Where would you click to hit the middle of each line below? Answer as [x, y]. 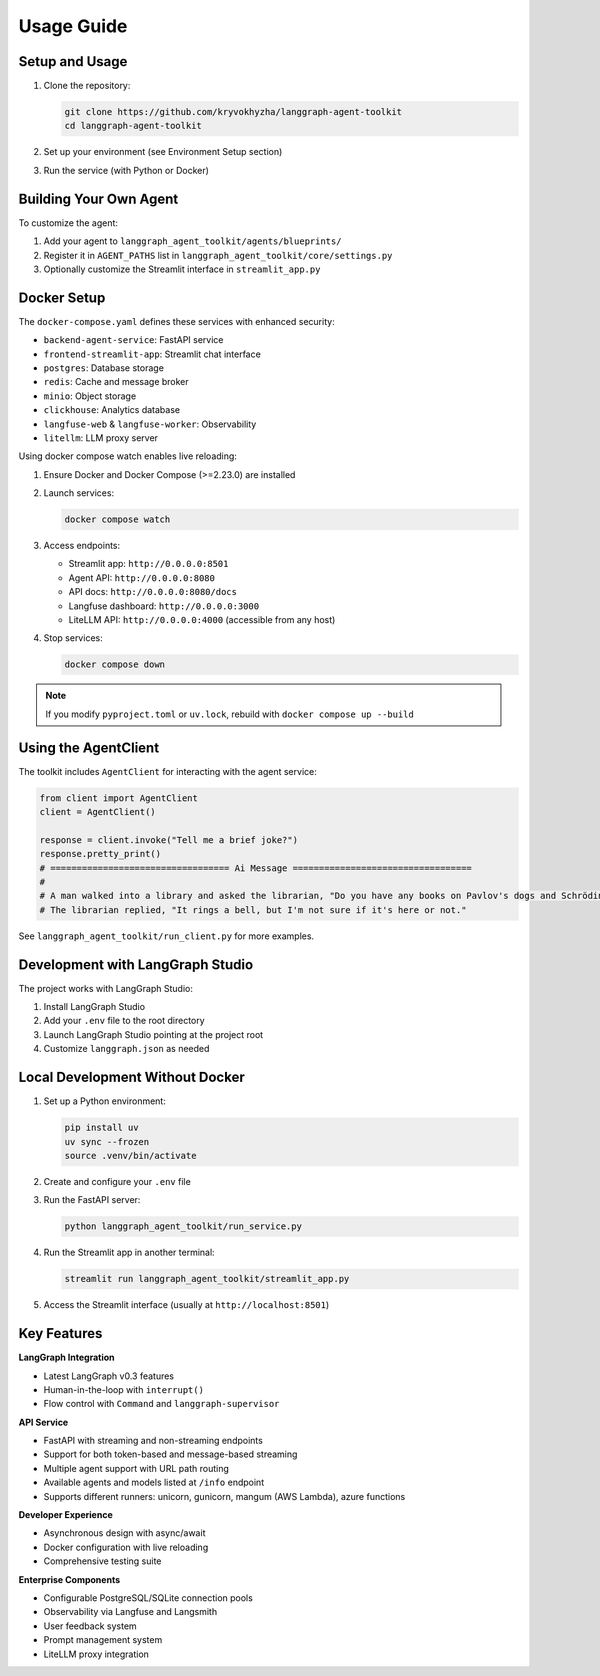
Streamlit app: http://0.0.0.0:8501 [148, 564]
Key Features [60, 1333]
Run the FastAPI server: [92, 1200]
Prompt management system [103, 1640]
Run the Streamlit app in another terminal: [129, 1252]
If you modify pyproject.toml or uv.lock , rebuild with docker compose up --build [229, 714]
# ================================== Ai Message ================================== [255, 868]
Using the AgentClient [89, 747]
